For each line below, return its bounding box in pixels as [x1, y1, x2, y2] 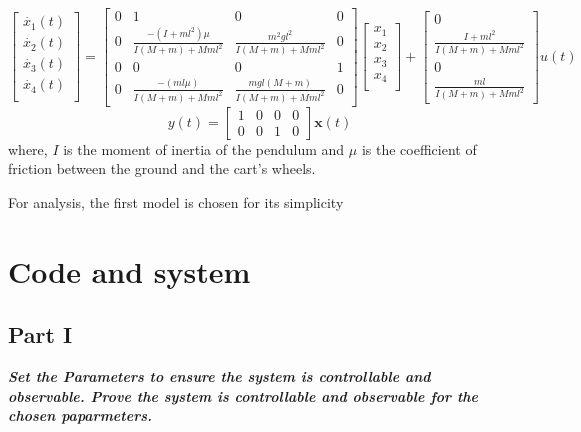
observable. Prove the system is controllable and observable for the [8, 385, 478, 406]
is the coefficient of [361, 138, 477, 159]
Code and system [8, 250, 251, 291]
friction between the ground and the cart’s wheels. [8, 158, 316, 179]
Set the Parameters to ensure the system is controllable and [8, 365, 431, 386]
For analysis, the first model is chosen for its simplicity [8, 191, 344, 212]
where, [8, 138, 48, 159]
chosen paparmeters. [8, 405, 152, 426]
